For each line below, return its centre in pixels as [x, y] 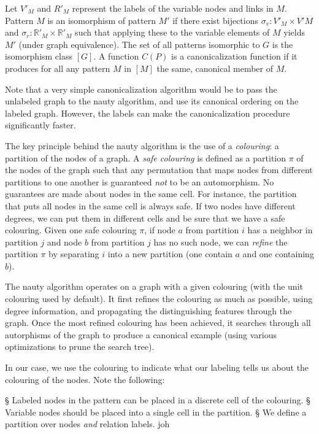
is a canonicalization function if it [234, 56]
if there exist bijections [216, 20]
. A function [116, 56]
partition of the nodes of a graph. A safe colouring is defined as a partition [146, 157]
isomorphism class [39, 56]
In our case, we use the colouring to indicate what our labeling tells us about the [157, 367]
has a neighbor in [280, 230]
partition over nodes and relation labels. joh [87, 424]
